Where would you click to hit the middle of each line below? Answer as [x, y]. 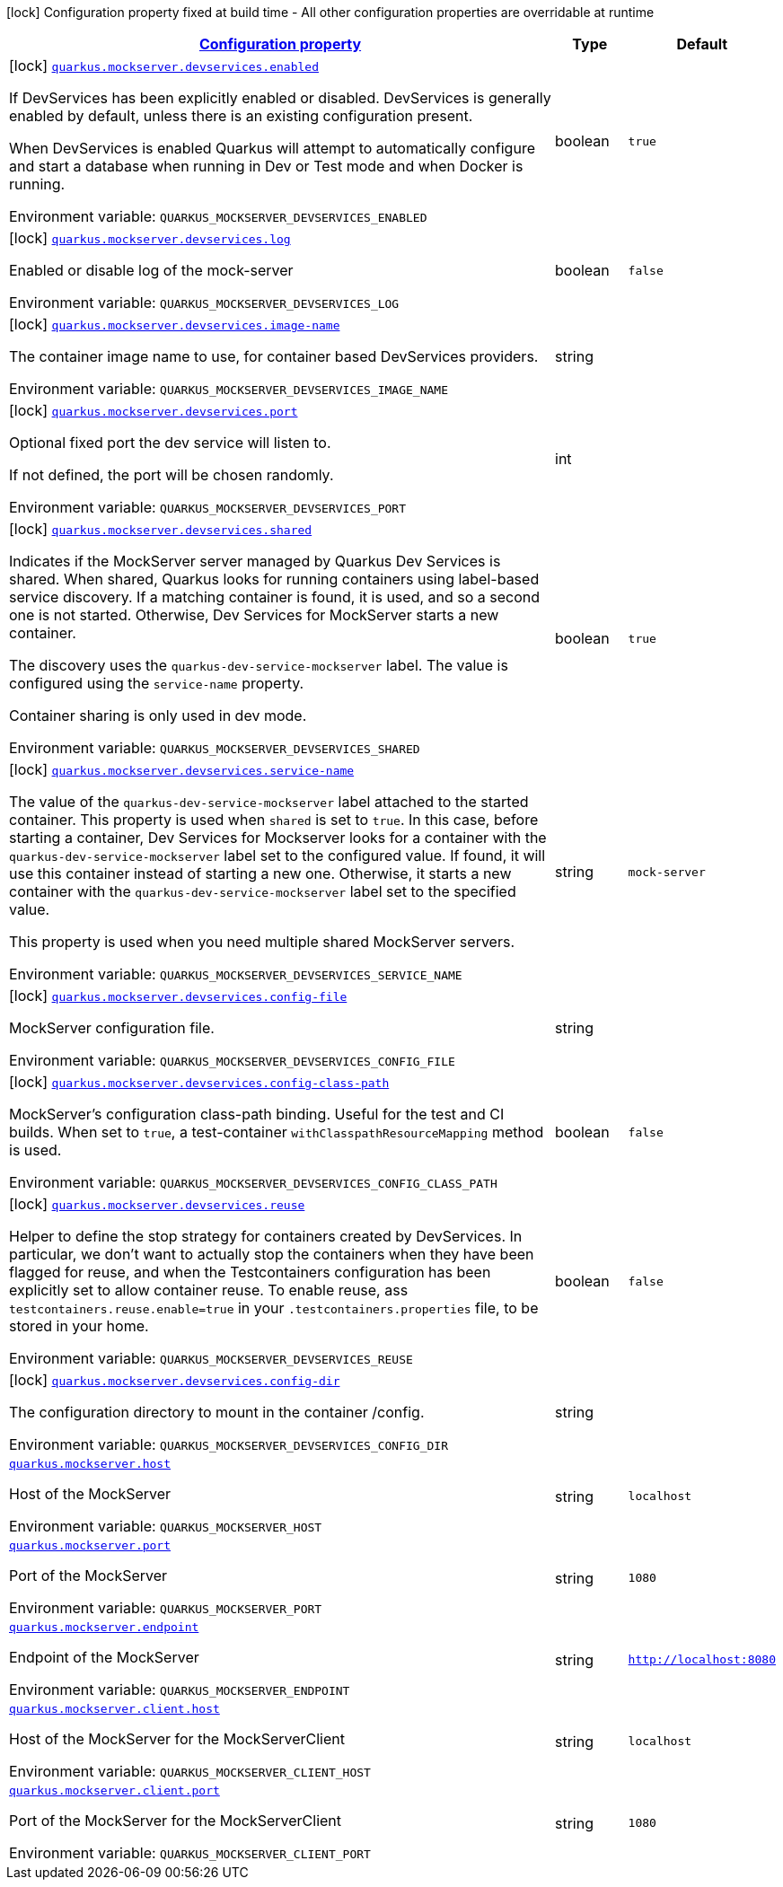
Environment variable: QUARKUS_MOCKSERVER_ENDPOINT [180, 1690]
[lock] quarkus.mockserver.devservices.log [150, 238]
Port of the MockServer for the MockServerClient [176, 1821]
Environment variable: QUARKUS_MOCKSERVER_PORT [166, 1608]
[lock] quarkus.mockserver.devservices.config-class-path [199, 1082]
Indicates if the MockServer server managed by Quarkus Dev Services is [255, 561]
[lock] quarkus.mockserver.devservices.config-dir [175, 1380]
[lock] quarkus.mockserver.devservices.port [154, 410]
